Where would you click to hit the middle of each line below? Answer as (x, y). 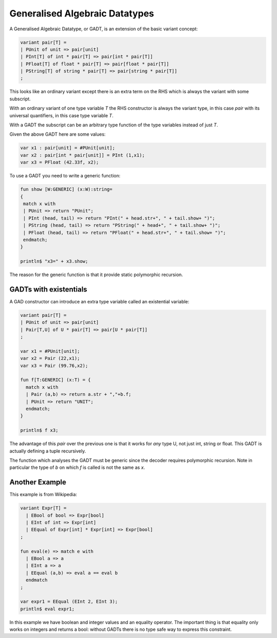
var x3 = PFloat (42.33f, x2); (60, 162)
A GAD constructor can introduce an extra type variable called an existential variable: (100, 301)
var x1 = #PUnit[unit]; (50, 351)
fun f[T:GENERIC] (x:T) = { (55, 380)
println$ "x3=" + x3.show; (54, 261)
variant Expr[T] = (43, 508)
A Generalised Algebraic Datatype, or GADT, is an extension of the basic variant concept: (104, 29)
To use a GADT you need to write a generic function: (65, 176)
